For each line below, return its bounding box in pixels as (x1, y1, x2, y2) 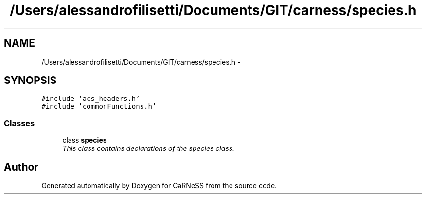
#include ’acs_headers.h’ (41, 95, 140, 103)
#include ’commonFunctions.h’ (41, 102, 157, 111)
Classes (4, 118, 35, 128)
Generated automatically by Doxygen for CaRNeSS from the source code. (41, 181, 277, 190)
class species (62, 136, 107, 145)
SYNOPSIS (4, 74, 57, 87)
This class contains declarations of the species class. (62, 144, 235, 153)
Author (4, 161, 38, 173)
